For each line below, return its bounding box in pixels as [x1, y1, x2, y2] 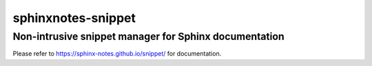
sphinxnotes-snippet [12, 10, 136, 25]
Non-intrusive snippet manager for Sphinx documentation [12, 30, 285, 43]
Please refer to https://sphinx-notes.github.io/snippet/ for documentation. [12, 49, 222, 58]
